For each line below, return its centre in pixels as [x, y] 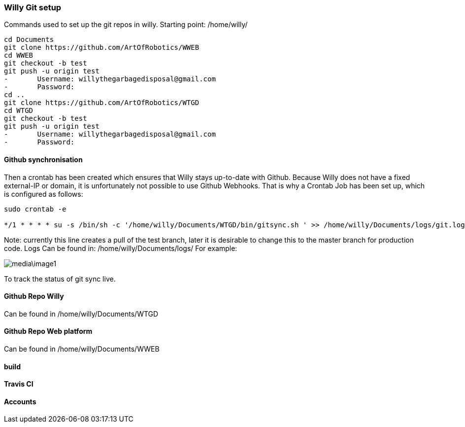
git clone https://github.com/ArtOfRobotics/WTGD [102, 103]
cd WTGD [19, 111]
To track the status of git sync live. [60, 279]
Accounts [20, 401]
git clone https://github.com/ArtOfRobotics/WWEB [102, 48]
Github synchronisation [43, 159]
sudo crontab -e [35, 209]
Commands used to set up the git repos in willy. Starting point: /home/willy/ [126, 25]
